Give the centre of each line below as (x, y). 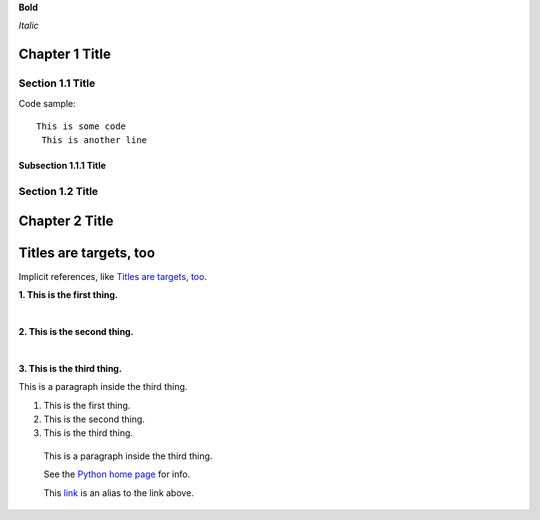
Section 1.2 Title (58, 192)
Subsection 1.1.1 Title (62, 166)
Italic (28, 26)
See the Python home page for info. (117, 474)
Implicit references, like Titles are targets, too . (112, 276)
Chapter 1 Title (65, 54)
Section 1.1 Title (57, 83)
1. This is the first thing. (68, 295)
